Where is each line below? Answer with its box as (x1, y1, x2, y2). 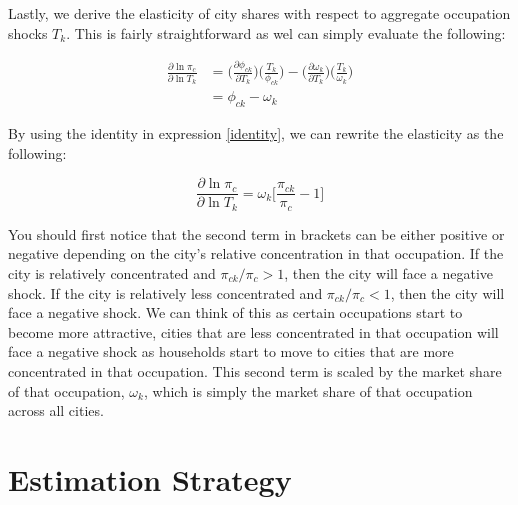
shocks (8, 22, 48, 43)
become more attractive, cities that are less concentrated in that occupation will (8, 321, 499, 342)
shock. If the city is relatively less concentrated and (8, 282, 323, 303)
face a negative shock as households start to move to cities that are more (8, 341, 454, 362)
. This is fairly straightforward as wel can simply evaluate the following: (66, 22, 506, 43)
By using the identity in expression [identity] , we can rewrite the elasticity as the (8, 123, 504, 144)
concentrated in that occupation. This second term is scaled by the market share (8, 360, 502, 381)
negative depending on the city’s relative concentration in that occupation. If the (8, 243, 504, 264)
